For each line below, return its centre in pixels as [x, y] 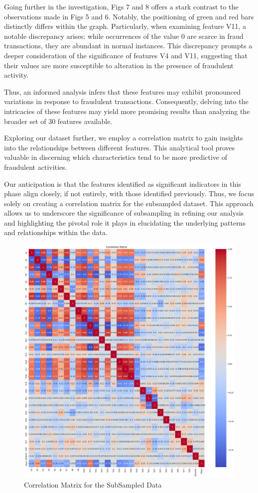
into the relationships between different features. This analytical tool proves [120, 147]
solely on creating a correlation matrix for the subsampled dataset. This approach [129, 203]
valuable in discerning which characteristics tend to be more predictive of [116, 157]
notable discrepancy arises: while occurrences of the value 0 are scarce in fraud [124, 36]
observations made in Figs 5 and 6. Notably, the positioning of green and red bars [129, 16]
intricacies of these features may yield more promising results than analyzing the [127, 111]
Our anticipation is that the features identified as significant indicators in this [123, 184]
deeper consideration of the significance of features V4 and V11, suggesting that [126, 55]
